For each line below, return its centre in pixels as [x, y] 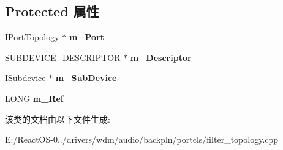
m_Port [86, 37]
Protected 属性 [52, 11]
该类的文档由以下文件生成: [58, 119]
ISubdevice [25, 78]
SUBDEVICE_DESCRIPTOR [63, 57]
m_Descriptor [161, 57]
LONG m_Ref [34, 98]
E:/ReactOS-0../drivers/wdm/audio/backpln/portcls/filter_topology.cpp [142, 139]
